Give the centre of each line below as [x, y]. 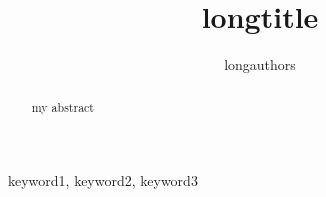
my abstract [62, 106]
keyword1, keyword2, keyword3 [103, 180]
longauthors [260, 64]
